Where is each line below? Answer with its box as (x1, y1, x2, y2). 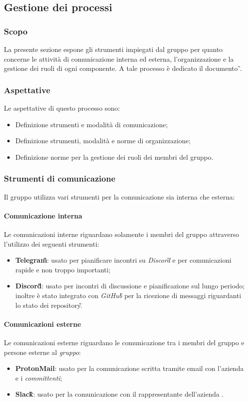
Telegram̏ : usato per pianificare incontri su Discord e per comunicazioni (15, 255, 231, 265)
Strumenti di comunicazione (4, 172, 116, 184)
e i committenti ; (15, 372, 62, 383)
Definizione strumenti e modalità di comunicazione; (15, 119, 168, 129)
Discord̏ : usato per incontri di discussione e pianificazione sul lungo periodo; (15, 281, 245, 291)
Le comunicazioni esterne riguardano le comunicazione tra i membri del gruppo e (4, 337, 245, 347)
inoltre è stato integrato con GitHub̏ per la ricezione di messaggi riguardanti (15, 290, 241, 300)
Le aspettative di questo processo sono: (4, 103, 120, 113)
